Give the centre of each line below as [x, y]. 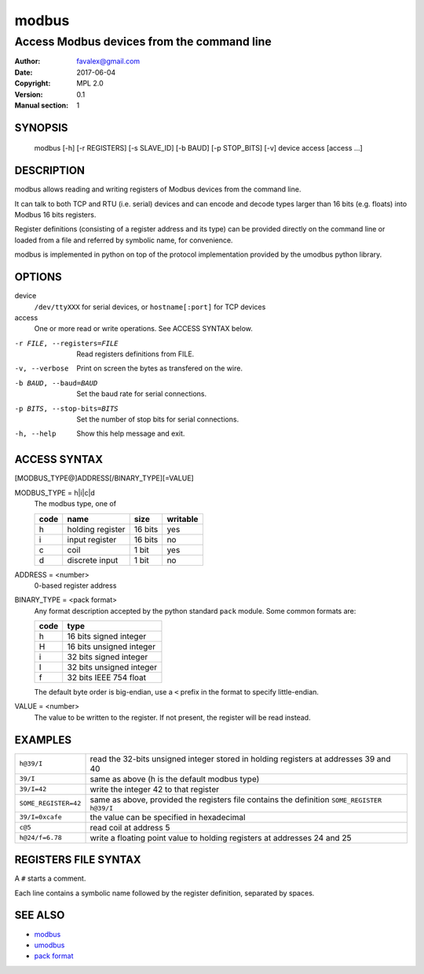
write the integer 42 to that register [155, 789]
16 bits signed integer [107, 637]
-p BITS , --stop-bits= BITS [66, 409]
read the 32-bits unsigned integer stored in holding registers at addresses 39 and [241, 759]
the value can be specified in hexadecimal [168, 817]
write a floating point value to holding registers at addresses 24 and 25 [221, 837]
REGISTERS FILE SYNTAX [78, 860]
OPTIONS [38, 277]
